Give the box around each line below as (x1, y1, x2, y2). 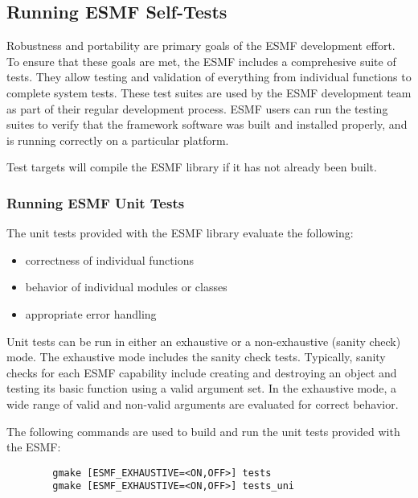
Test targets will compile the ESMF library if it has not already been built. (6, 158, 377, 175)
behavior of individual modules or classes (25, 278, 227, 295)
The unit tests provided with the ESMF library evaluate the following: (6, 224, 354, 241)
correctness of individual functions (25, 251, 194, 268)
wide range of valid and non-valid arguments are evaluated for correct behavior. (6, 395, 399, 412)
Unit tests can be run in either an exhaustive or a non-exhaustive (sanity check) (6, 332, 401, 349)
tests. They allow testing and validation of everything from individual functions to (6, 68, 412, 85)
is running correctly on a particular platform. (6, 131, 229, 148)
